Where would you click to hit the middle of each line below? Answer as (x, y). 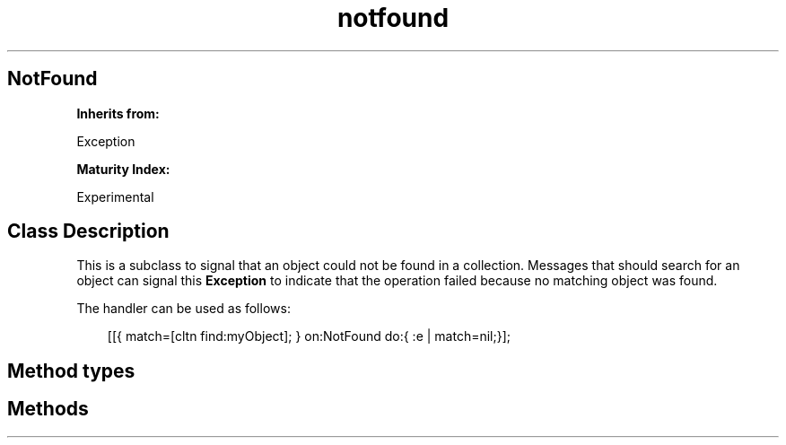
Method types (71, 371)
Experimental (115, 196)
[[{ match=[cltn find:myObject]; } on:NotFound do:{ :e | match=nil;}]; (309, 336)
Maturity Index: (123, 169)
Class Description (88, 231)
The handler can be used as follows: (183, 309)
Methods (48, 409)
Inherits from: (118, 113)
